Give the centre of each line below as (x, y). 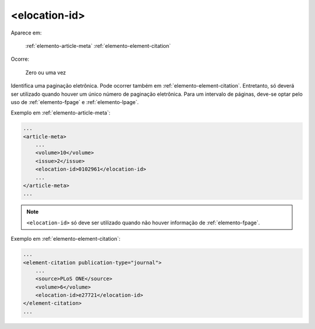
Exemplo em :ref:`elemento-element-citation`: (66, 239)
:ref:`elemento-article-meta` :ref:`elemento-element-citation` (98, 46)
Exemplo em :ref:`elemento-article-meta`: (61, 113)
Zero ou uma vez (46, 72)
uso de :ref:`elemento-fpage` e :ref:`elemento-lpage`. (75, 102)
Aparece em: (26, 33)
